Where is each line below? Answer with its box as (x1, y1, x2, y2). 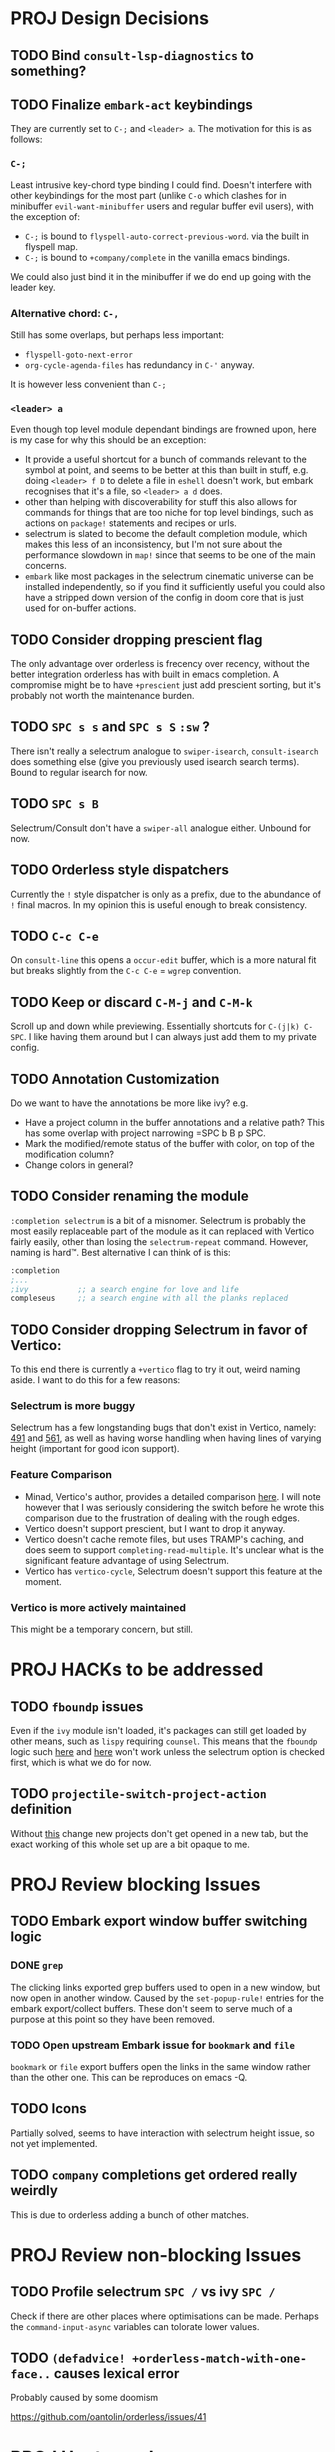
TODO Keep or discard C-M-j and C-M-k (10, 993, 253, 1011)
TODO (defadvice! (10, 2349, 127, 2366)
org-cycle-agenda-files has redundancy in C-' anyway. (24, 358, 255, 371)
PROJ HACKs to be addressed (10, 1658, 264, 1681)
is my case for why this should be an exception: (10, 434, 207, 446)
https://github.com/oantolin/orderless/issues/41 (10, 2411, 207, 2423)
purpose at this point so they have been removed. (10, 2013, 215, 2025)
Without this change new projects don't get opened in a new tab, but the (10, 1827, 309, 1839)
